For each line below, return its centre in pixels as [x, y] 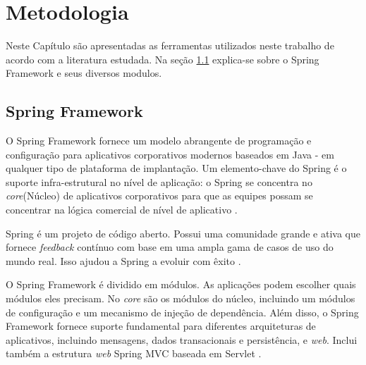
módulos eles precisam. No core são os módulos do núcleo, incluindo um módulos [181, 298]
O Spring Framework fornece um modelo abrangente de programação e [159, 141]
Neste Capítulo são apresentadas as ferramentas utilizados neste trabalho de [170, 45]
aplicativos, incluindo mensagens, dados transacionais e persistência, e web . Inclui [182, 339]
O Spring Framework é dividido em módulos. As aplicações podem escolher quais [181, 284]
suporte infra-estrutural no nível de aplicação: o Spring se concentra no [159, 181]
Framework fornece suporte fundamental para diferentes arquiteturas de [161, 326]
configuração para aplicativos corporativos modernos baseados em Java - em [170, 154]
